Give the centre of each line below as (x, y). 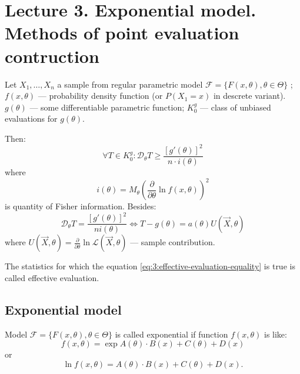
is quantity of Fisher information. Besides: (81, 206)
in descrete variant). (249, 96)
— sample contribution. (173, 242)
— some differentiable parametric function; (107, 107)
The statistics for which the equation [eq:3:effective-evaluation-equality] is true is (150, 266)
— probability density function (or (100, 96)
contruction (52, 56)
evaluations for (31, 118)
